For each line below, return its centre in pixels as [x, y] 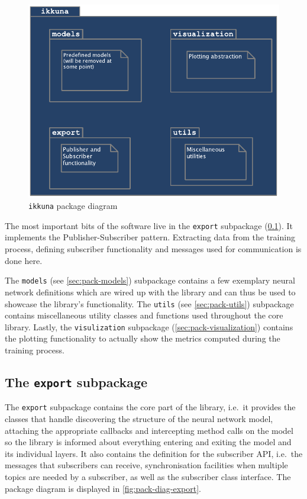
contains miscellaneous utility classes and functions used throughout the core [144, 315]
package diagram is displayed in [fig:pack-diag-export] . [103, 488]
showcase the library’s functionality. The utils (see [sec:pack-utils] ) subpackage [149, 303]
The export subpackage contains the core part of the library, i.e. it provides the [150, 407]
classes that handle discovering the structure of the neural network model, [139, 419]
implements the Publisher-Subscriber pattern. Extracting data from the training [150, 237]
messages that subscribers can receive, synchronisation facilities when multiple [146, 465]
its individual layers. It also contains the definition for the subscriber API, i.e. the [154, 453]
